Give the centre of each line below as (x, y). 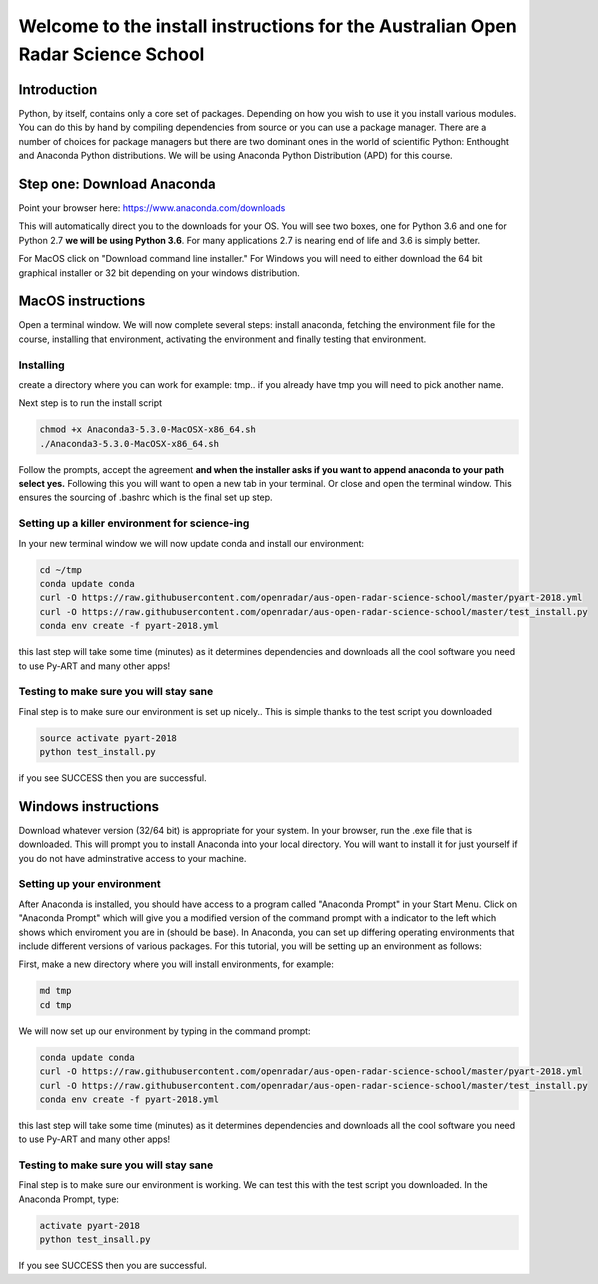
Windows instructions (89, 806)
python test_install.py (98, 752)
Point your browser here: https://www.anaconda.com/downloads (152, 207)
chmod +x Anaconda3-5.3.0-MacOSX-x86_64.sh (148, 429)
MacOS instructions (82, 301)
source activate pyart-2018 (108, 738)
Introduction (58, 89)
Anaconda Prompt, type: (69, 1199)
